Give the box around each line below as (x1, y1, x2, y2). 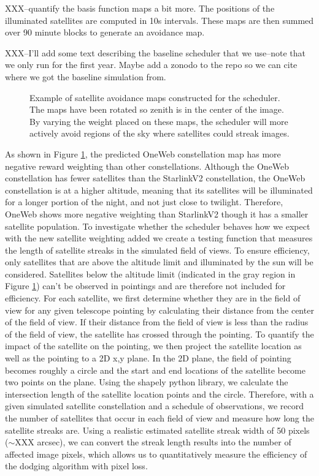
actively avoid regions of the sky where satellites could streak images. (29, 127, 290, 140)
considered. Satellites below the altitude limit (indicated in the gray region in (5, 267, 296, 280)
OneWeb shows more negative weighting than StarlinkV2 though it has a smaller (5, 207, 309, 220)
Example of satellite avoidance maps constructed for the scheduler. (29, 91, 280, 104)
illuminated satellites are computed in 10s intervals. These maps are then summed (5, 13, 314, 26)
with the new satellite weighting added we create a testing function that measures (5, 232, 313, 244)
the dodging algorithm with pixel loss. (5, 459, 148, 472)
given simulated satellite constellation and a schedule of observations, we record (5, 399, 304, 412)
